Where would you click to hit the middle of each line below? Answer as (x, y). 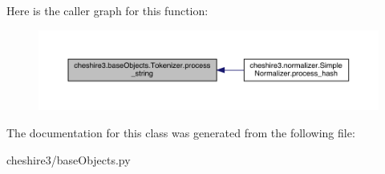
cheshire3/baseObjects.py (69, 159)
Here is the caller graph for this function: (107, 10)
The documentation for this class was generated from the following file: (181, 133)
